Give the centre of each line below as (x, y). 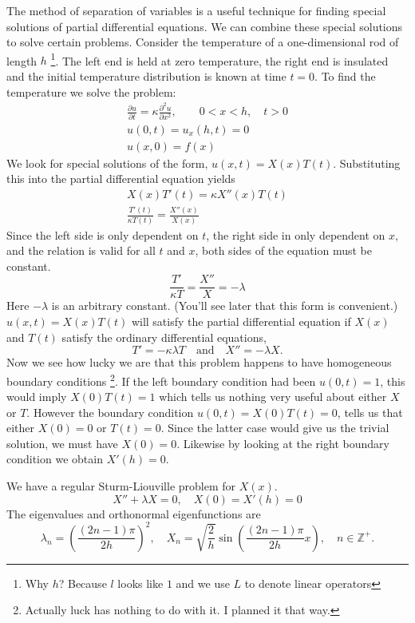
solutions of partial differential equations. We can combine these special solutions (205, 26)
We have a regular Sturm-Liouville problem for (121, 486)
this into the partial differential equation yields (121, 179)
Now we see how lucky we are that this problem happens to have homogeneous (199, 362)
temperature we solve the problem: (91, 91)
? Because (83, 583)
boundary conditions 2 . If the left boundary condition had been (161, 379)
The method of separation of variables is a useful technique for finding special (196, 10)
